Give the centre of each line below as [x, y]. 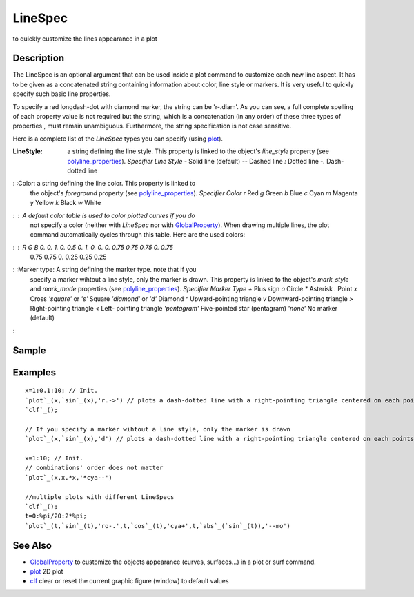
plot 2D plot [47, 571]
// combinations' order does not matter [94, 468]
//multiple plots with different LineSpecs [100, 497]
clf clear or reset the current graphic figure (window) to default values [129, 581]
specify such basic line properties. [62, 94]
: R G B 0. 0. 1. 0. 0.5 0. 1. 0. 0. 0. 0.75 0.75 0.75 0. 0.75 [93, 247]
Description [39, 58]
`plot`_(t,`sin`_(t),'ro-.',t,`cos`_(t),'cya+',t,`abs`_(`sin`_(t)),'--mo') [158, 526]
